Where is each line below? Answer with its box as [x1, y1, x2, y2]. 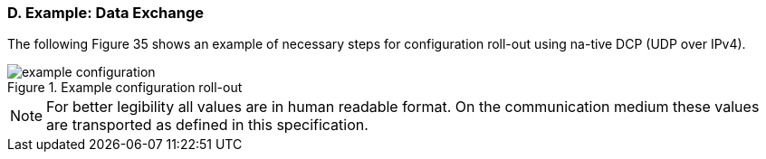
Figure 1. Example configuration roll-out [7, 79, 243, 96]
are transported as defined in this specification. [46, 116, 369, 135]
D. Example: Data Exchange [7, 4, 205, 22]
